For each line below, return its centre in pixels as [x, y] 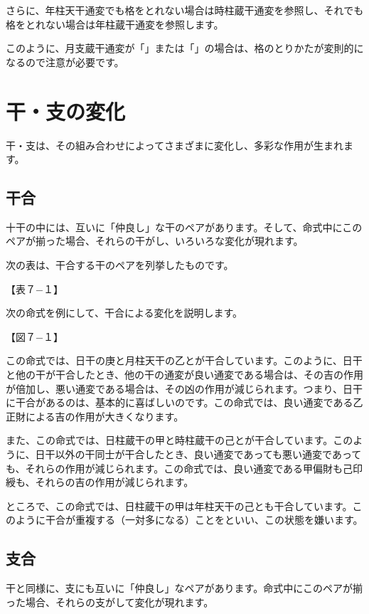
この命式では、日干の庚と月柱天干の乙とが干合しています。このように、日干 [184, 360]
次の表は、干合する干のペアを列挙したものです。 [120, 265]
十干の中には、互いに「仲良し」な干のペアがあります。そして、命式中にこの [184, 227]
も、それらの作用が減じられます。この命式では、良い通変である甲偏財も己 [180, 468]
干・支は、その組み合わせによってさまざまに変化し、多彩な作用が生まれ [175, 145]
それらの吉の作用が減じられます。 [114, 482]
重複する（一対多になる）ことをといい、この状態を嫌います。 [219, 520]
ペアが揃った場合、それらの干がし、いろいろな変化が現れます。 [155, 241]
